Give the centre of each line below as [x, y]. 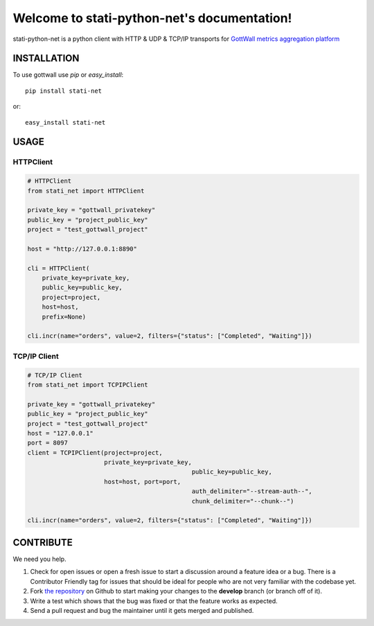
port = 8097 [48, 443]
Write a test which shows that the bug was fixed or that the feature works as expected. [154, 601]
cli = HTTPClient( [59, 268]
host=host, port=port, [143, 482]
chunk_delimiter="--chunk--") [243, 501]
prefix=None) [64, 316]
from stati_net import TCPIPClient [88, 385]
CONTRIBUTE [43, 543]
